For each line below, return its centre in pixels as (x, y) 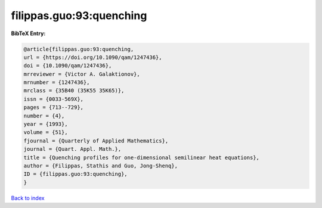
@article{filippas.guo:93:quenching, (79, 49)
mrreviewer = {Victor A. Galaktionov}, (82, 74)
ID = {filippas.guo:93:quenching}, (75, 174)
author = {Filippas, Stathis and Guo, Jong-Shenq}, (101, 166)
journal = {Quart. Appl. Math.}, (72, 149)
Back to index (28, 198)
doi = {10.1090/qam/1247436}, (68, 66)
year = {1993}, (46, 124)
